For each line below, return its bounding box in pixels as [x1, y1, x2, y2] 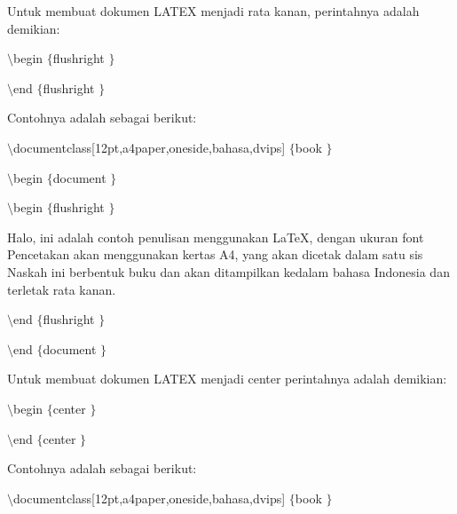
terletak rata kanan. [7, 280, 116, 298]
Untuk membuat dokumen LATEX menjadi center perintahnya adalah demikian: [7, 369, 447, 388]
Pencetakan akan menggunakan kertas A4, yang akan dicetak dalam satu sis [7, 245, 423, 264]
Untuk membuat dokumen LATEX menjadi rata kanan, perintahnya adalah [7, 2, 420, 20]
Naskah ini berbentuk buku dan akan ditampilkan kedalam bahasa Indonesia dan [7, 262, 450, 281]
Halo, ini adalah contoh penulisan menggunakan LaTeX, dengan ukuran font [7, 227, 424, 246]
